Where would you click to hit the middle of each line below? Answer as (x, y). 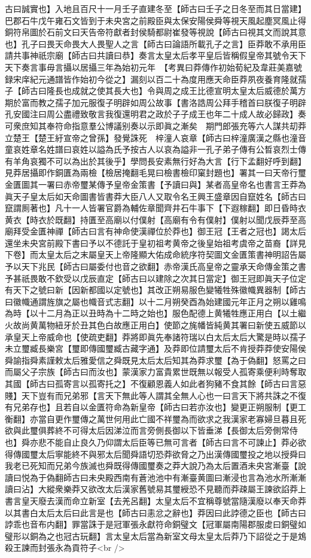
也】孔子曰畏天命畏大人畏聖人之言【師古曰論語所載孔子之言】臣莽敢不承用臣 (155, 43)
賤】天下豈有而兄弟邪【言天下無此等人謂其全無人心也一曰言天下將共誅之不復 (155, 395)
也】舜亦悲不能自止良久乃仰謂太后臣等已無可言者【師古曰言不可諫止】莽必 (151, 442)
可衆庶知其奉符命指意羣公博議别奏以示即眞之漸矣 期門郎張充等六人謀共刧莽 (155, 125)
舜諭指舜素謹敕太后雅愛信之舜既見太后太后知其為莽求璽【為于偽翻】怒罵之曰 (155, 360)
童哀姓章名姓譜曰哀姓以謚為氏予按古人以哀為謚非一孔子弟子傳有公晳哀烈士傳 (155, 149)
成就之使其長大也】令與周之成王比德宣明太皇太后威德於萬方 (189, 91)
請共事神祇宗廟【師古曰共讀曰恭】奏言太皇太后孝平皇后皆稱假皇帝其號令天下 (155, 55)
